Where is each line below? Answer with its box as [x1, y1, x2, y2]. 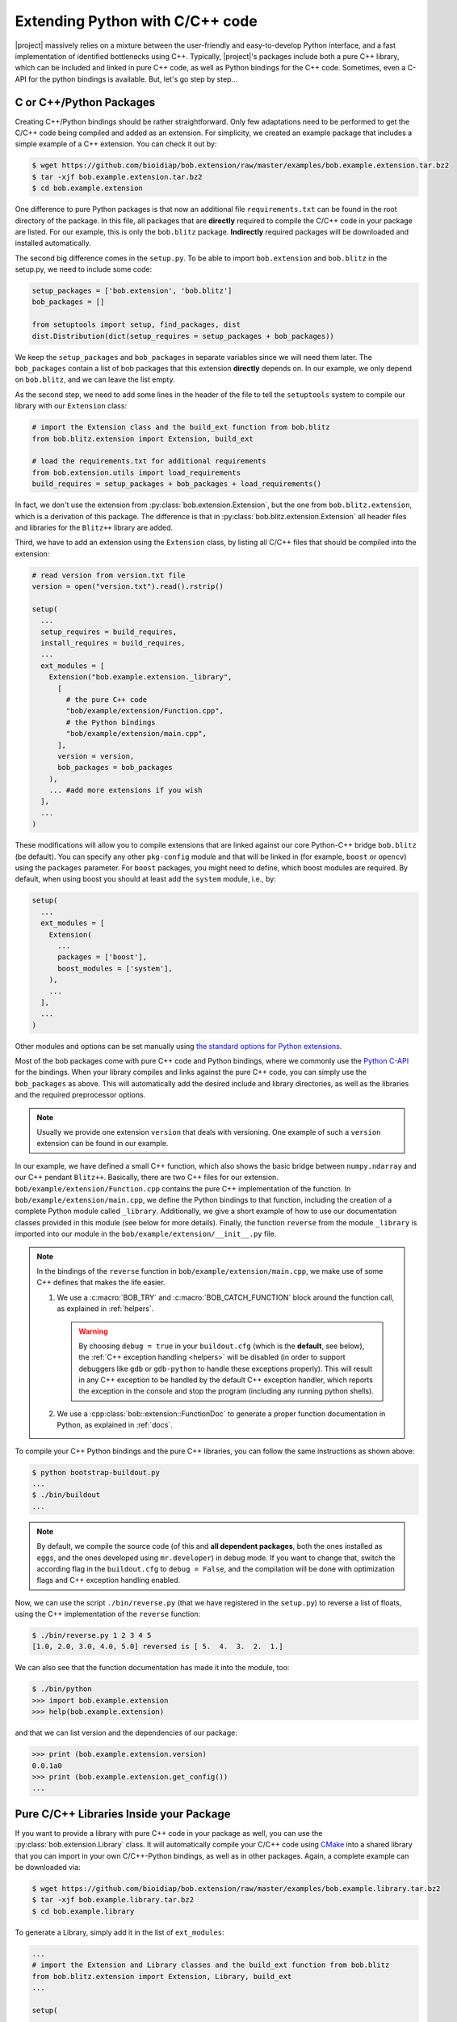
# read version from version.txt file [31, 570, 186, 580]
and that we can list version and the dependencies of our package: [15, 1728, 238, 1738]
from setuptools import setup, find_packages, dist [31, 320, 241, 329]
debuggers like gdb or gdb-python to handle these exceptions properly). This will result [78, 1364, 373, 1373]
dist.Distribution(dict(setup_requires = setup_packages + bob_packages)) [31, 332, 335, 341]
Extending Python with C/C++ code [15, 12, 258, 30]
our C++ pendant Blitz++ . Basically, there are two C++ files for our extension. [15, 1173, 279, 1182]
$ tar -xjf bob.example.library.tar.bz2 [31, 1895, 194, 1905]
